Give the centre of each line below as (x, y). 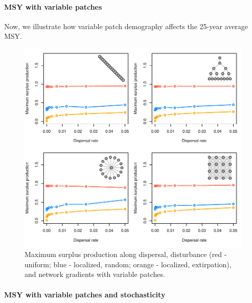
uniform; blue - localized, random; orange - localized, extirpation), (128, 264)
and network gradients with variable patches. (95, 274)
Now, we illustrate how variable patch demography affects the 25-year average (126, 26)
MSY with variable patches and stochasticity (85, 294)
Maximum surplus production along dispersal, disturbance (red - (126, 254)
